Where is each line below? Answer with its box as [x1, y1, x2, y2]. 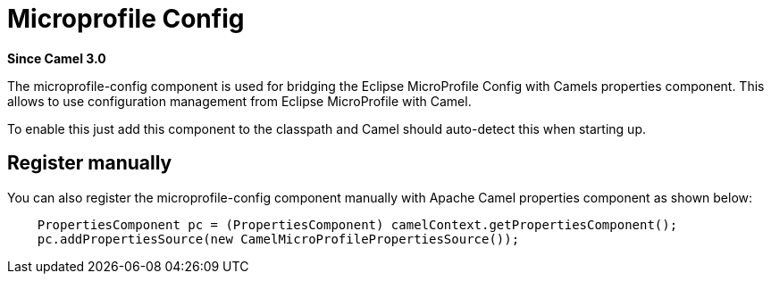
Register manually [7, 152, 172, 175]
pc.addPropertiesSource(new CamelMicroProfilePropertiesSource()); [37, 231, 520, 246]
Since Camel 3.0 [7, 50, 106, 66]
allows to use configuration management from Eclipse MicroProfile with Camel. [7, 93, 472, 109]
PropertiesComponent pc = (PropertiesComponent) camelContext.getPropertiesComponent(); [37, 217, 678, 232]
